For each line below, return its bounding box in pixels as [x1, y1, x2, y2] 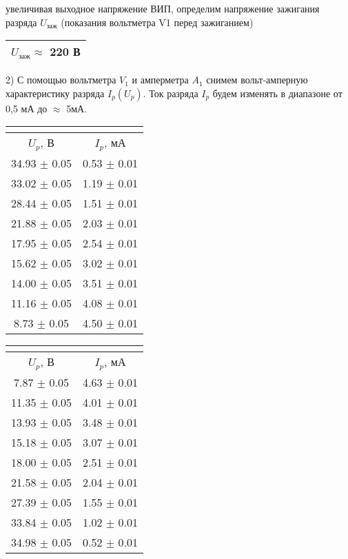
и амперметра [132, 72, 189, 87]
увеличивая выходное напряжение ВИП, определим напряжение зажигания [6, 1, 320, 15]
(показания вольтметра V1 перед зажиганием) [61, 14, 254, 29]
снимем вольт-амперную [206, 72, 308, 87]
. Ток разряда [143, 85, 198, 100]
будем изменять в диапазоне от [212, 85, 342, 100]
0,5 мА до [6, 101, 48, 115]
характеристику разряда [6, 85, 105, 100]
